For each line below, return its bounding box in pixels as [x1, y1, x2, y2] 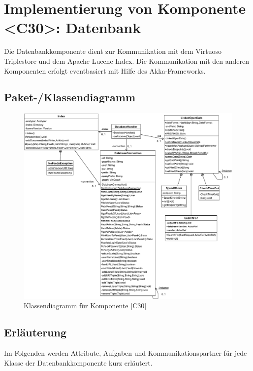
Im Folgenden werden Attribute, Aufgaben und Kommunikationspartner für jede [4, 348, 247, 358]
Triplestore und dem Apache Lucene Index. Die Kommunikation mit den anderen [4, 55, 249, 66]
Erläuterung [4, 325, 67, 340]
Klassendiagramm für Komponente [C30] [24, 300, 147, 311]
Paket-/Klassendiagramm [4, 89, 135, 105]
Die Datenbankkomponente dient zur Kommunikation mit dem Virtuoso [4, 46, 221, 56]
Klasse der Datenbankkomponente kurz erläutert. [4, 357, 153, 368]
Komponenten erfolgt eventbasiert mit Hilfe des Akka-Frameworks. [4, 65, 206, 76]
